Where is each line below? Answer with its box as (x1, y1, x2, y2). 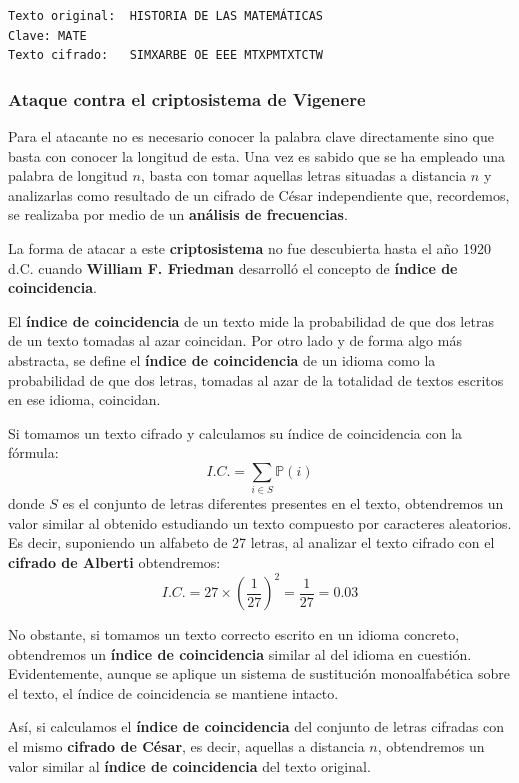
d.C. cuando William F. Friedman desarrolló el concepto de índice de (8, 257, 458, 278)
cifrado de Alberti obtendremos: (8, 552, 221, 573)
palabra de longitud (8, 165, 128, 186)
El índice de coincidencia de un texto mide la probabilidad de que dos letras (8, 310, 494, 331)
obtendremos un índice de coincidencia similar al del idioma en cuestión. (8, 643, 472, 664)
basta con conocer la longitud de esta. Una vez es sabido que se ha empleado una (8, 145, 505, 166)
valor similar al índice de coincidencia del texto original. (8, 755, 371, 776)
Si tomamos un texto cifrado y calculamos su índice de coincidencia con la (8, 422, 463, 443)
